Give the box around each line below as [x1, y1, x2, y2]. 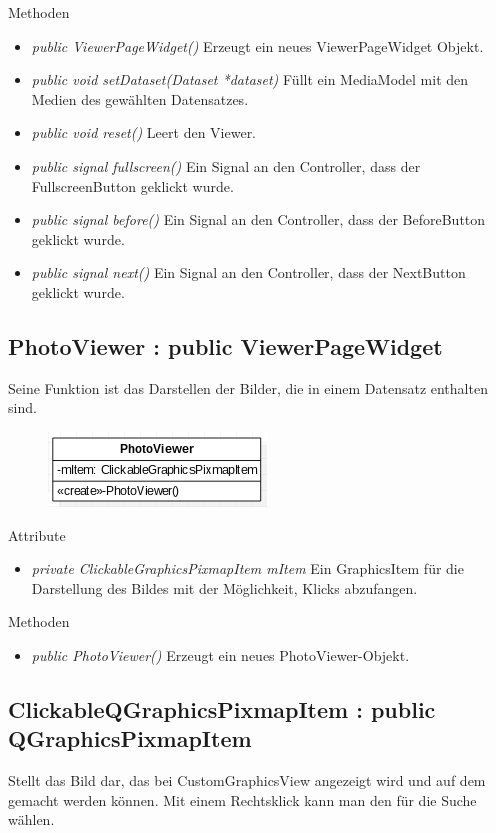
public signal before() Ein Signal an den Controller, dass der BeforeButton [31, 209, 486, 230]
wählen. [8, 809, 55, 830]
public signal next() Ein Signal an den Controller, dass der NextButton [31, 262, 466, 283]
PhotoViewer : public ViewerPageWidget [8, 330, 443, 361]
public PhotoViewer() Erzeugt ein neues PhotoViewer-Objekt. [31, 644, 410, 665]
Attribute [8, 524, 66, 545]
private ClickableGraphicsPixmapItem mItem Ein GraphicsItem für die [31, 558, 464, 579]
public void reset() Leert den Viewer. [31, 122, 257, 143]
